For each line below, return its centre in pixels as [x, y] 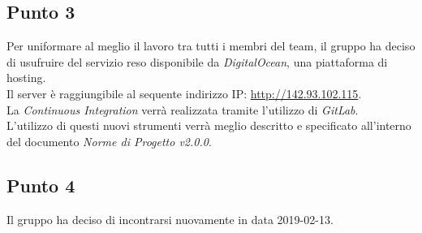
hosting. [26, 78]
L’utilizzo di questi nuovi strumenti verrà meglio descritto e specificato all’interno [209, 125]
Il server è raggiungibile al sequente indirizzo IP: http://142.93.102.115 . [184, 93]
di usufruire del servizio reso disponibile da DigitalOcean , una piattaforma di [197, 61]
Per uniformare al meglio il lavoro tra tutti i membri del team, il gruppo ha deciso [211, 46]
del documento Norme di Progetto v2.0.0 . [109, 141]
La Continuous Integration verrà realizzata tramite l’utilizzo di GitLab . [183, 109]
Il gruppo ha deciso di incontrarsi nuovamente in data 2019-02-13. [170, 219]
